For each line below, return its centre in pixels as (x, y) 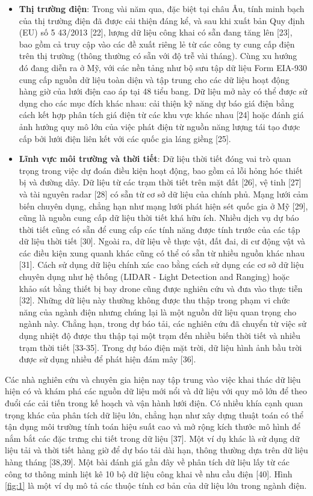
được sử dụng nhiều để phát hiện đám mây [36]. (107, 359)
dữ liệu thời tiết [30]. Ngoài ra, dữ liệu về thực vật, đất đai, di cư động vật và (162, 241)
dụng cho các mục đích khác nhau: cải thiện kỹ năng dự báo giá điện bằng (156, 103)
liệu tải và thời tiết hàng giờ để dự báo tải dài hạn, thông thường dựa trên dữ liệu (156, 450)
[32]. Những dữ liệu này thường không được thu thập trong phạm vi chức (154, 300)
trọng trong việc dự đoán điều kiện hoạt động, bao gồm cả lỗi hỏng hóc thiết (161, 170)
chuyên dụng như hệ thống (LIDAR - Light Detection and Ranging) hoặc (154, 277)
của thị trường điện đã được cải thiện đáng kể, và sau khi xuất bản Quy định (162, 20)
